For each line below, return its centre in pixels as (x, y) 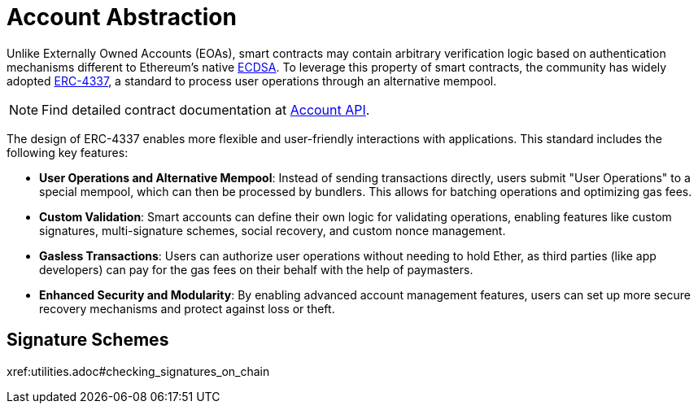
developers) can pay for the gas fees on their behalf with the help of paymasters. (256, 269)
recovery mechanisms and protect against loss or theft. (187, 308)
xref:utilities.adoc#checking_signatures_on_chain (138, 371)
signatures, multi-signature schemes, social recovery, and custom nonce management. (273, 230)
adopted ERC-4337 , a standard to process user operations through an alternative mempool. (252, 81)
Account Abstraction (122, 17)
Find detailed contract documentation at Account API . (206, 109)
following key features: (68, 152)
